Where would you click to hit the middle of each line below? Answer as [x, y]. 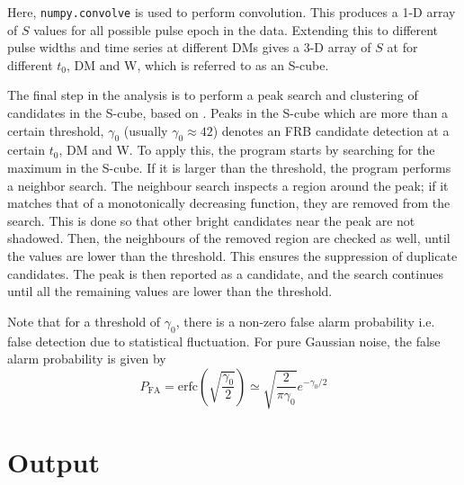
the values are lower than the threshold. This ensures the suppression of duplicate [232, 255]
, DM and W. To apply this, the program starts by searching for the [247, 150]
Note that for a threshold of [84, 321]
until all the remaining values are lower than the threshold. [170, 291]
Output [54, 461]
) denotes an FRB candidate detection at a [331, 130]
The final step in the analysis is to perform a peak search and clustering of [213, 95]
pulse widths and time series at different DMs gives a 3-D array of [189, 47]
